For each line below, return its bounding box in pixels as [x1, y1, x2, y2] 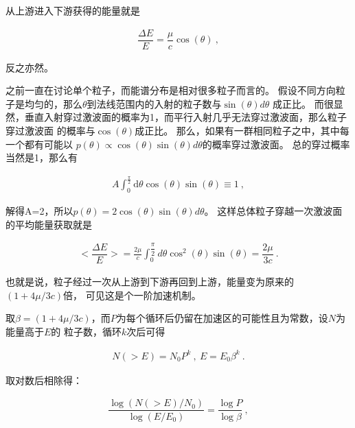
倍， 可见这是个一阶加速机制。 [63, 287, 201, 302]
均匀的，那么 [24, 96, 82, 110]
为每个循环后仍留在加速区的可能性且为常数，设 [116, 311, 328, 325]
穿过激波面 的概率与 [5, 123, 95, 138]
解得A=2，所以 [5, 204, 73, 218]
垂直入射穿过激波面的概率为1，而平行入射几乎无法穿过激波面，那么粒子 [24, 110, 347, 124]
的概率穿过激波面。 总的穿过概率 [202, 136, 350, 151]
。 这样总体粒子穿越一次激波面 [204, 204, 343, 218]
